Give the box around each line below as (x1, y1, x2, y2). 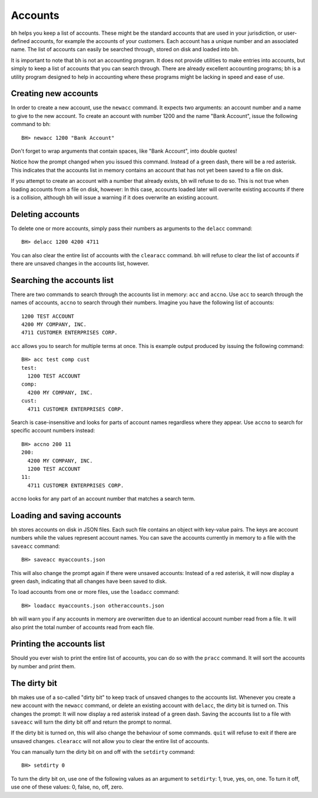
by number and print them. (11, 662, 76, 669)
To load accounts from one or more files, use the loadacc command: (11, 589, 180, 596)
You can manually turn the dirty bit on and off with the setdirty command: (11, 748, 196, 756)
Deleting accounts (11, 209, 79, 219)
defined (11, 37, 30, 44)
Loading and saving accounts (11, 510, 122, 520)
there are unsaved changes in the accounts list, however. (11, 260, 150, 267)
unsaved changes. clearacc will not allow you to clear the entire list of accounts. (11, 737, 209, 744)
